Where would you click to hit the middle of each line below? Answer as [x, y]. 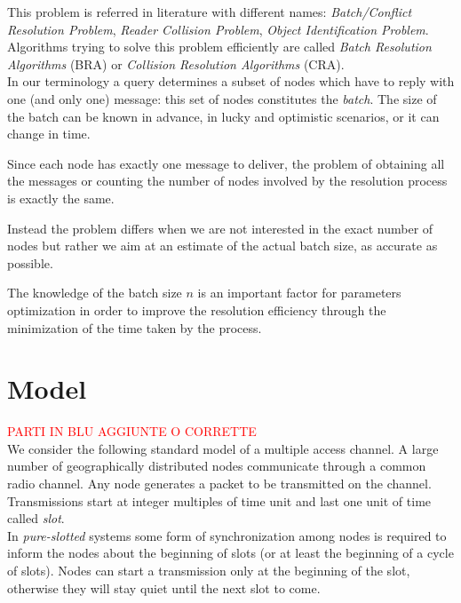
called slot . [36, 518]
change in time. [49, 134]
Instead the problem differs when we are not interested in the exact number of [220, 228]
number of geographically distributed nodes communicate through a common [217, 466]
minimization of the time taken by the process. [135, 327]
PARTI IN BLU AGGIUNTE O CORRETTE [132, 431]
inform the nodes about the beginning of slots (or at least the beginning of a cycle [230, 553]
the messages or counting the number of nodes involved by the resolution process [227, 181]
